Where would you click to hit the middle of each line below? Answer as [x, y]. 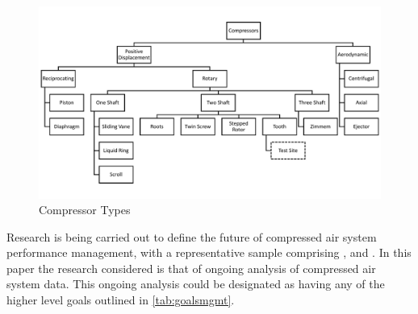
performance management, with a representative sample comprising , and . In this [209, 252]
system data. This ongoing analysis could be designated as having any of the [196, 284]
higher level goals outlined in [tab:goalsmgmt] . [121, 300]
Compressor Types [85, 210]
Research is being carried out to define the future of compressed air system [192, 236]
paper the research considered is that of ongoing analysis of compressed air [191, 268]
